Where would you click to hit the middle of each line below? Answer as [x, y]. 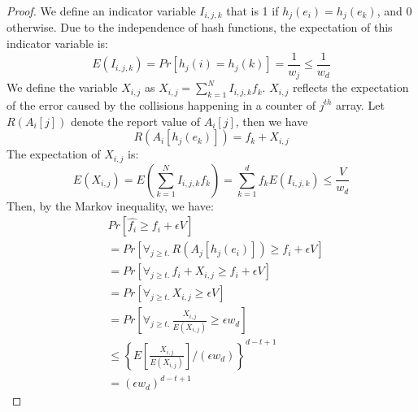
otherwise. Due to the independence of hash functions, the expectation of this [200, 27]
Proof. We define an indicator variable [101, 11]
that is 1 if [253, 11]
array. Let [360, 104]
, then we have [272, 121]
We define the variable [62, 87]
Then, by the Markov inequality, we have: [110, 205]
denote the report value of [135, 121]
